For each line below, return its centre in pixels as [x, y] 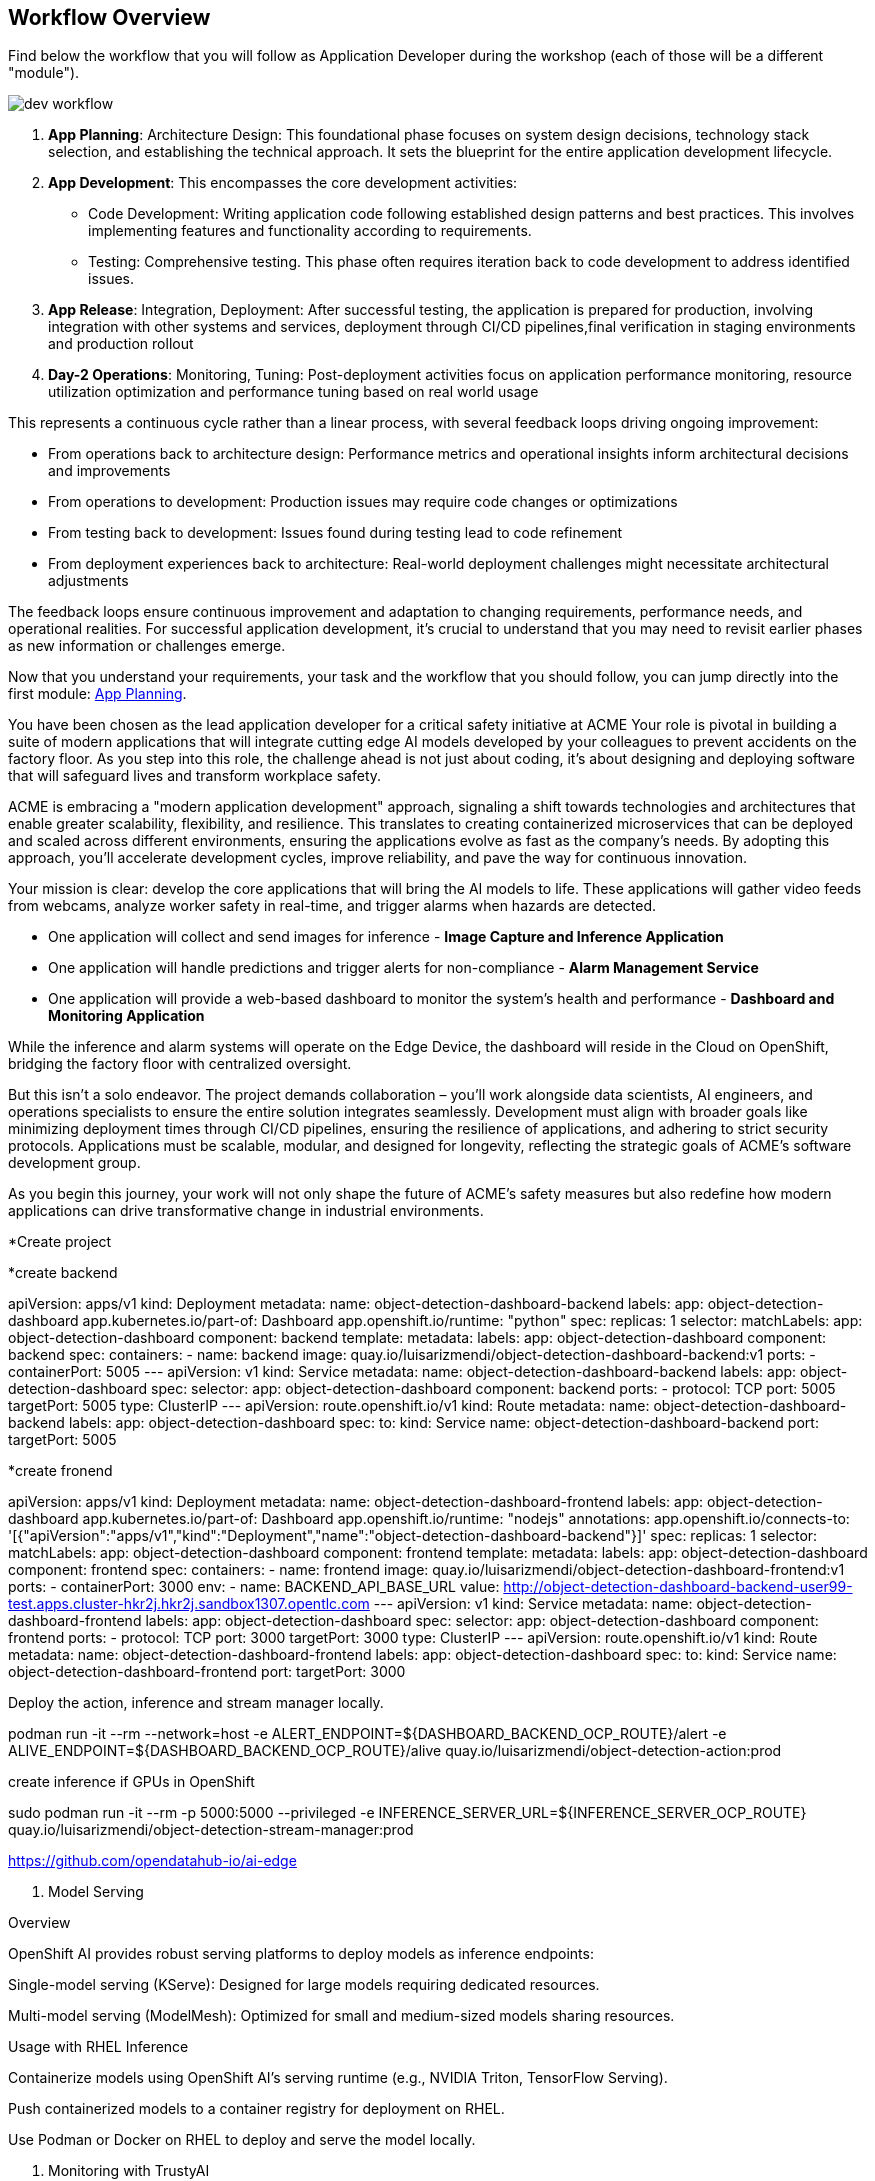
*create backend [63, 1273]
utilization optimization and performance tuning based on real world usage [293, 392]
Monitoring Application [126, 1016]
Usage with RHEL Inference [98, 2047]
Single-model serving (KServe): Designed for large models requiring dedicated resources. [304, 1985]
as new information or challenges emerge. [147, 646]
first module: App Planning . [97, 694]
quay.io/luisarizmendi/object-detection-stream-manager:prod [211, 1830]
